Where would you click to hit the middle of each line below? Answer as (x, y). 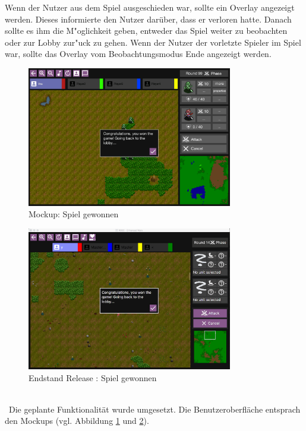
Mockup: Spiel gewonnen (74, 214)
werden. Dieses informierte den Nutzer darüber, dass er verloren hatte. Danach (148, 19)
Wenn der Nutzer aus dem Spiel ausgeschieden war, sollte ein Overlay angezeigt (150, 7)
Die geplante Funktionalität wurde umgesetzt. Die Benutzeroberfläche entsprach (154, 409)
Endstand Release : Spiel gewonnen (93, 377)
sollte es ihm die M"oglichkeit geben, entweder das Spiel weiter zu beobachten (146, 31)
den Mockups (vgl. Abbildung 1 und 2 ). (77, 421)
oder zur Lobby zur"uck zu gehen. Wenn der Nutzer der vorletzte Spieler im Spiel (153, 42)
